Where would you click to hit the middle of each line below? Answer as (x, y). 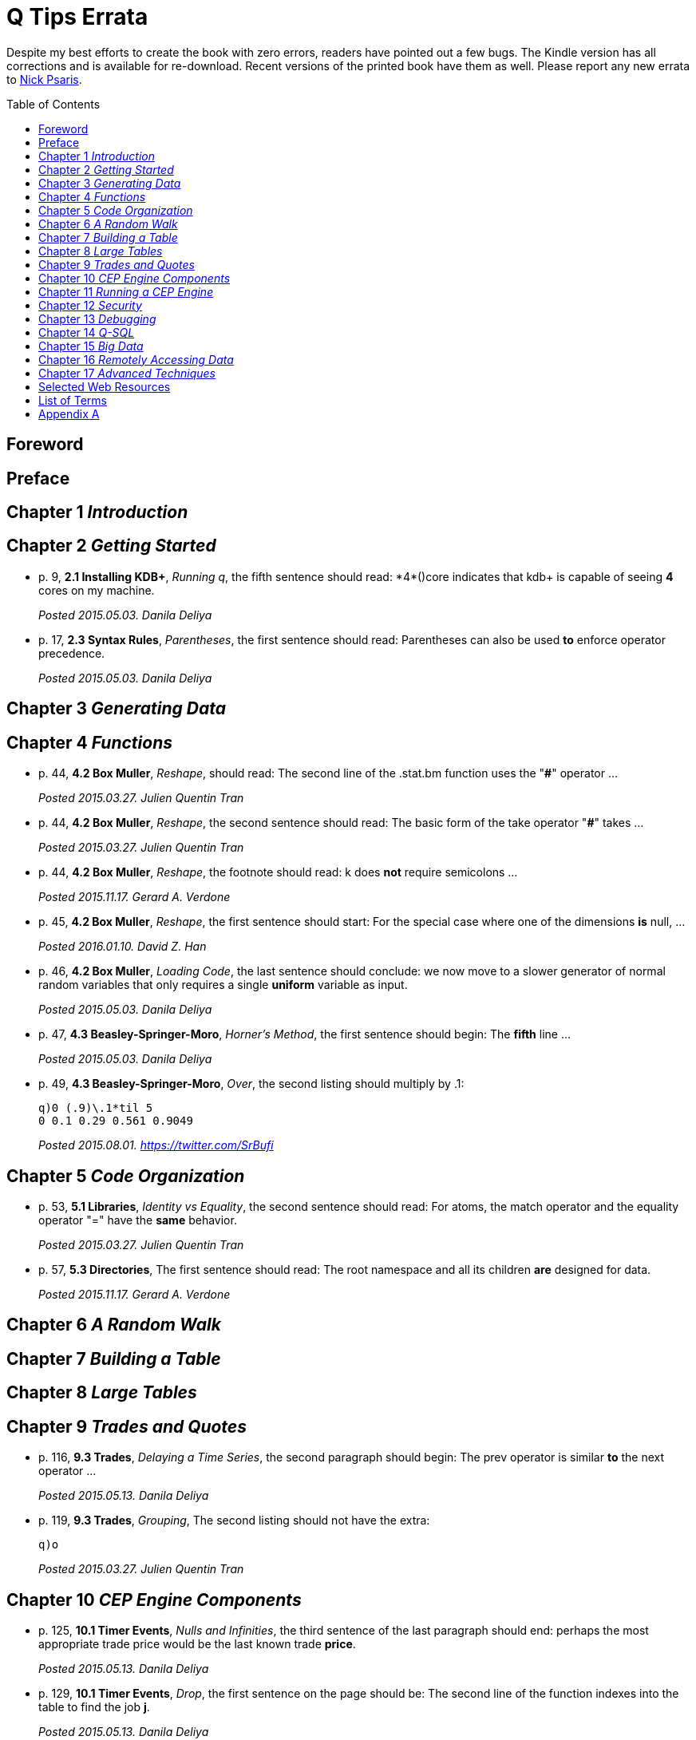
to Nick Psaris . (44, 79)
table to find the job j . (94, 1706)
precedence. (72, 653)
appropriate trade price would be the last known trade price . (197, 1643)
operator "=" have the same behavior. (138, 1220)
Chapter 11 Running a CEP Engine (126, 291)
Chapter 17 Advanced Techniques (127, 373)
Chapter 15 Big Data (91, 346)
